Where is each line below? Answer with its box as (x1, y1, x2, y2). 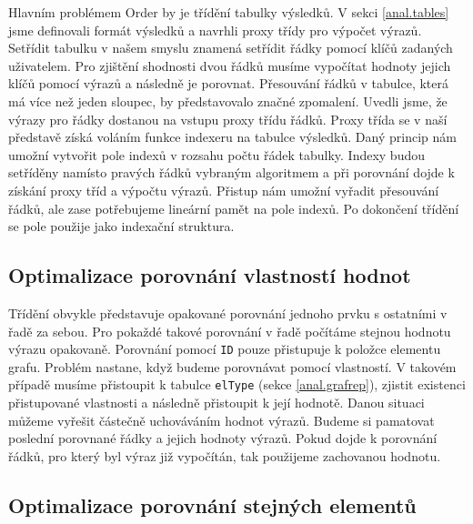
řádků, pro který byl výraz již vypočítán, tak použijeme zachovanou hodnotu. (8, 446, 441, 465)
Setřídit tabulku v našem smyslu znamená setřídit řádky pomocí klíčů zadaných (8, 38, 453, 57)
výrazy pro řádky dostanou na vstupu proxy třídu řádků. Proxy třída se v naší (8, 109, 448, 128)
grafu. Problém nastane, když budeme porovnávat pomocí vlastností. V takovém (8, 357, 457, 376)
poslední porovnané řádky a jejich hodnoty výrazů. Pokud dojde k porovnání (8, 428, 438, 448)
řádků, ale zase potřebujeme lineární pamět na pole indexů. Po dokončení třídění (8, 198, 459, 217)
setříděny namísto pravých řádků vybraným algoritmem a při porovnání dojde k (8, 163, 455, 182)
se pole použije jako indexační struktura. (8, 217, 235, 236)
